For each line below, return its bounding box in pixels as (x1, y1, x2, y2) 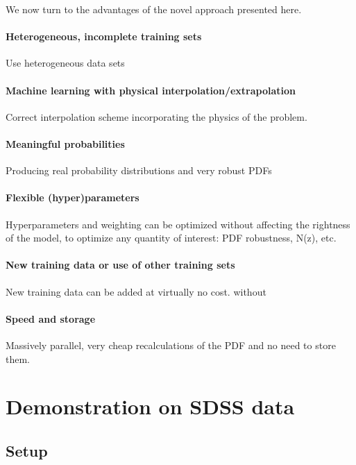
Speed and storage (6, 311, 96, 325)
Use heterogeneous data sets (6, 56, 125, 70)
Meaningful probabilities (6, 136, 125, 151)
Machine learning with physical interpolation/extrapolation (6, 83, 296, 97)
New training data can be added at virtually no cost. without (6, 284, 266, 298)
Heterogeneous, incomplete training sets (6, 29, 202, 44)
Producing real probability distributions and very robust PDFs (6, 163, 272, 178)
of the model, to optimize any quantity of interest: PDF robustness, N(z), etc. (6, 230, 337, 245)
